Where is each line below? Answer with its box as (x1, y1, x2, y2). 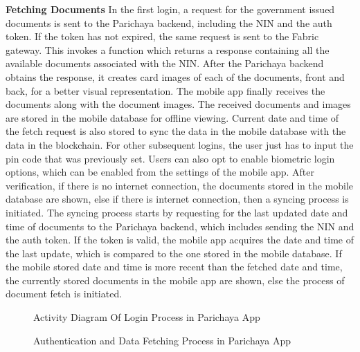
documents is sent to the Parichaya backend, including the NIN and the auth (6, 15, 332, 30)
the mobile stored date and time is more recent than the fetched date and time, (6, 259, 343, 274)
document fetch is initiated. (6, 286, 123, 301)
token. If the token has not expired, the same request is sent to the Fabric (6, 29, 319, 44)
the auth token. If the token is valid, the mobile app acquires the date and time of (6, 232, 354, 247)
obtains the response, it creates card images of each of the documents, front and (6, 69, 345, 84)
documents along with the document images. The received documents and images (6, 97, 351, 111)
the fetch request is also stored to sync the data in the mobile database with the (6, 124, 346, 138)
